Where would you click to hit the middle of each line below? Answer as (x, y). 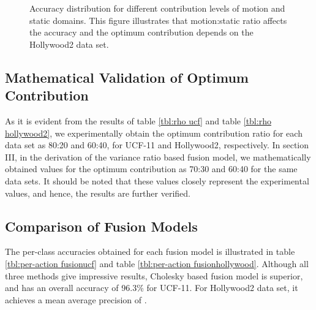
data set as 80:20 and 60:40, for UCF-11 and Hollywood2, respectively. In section (157, 145)
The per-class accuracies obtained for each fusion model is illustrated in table (150, 251)
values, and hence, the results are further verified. (98, 193)
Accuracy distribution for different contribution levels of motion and (157, 8)
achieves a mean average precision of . (76, 299)
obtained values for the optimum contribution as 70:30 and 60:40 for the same (151, 169)
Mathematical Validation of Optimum (127, 77)
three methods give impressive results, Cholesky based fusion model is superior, (154, 275)
